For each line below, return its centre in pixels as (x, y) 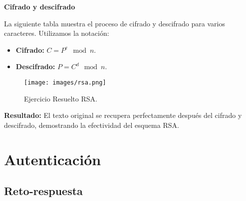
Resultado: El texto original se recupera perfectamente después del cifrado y (123, 115)
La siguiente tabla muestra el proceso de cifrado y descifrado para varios (115, 23)
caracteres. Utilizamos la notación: (57, 33)
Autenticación (53, 159)
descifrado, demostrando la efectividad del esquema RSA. (92, 125)
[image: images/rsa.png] (65, 82)
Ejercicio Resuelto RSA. (61, 98)
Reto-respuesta (43, 191)
